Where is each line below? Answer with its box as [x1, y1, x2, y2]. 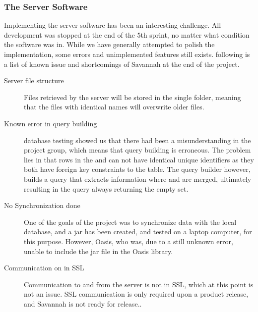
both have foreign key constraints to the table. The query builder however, [24, 164, 251, 174]
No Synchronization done [4, 200, 80, 210]
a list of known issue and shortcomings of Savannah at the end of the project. [4, 58, 240, 69]
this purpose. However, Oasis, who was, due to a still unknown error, [24, 236, 233, 246]
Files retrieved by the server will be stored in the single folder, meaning [24, 92, 241, 102]
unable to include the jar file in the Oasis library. [24, 246, 173, 256]
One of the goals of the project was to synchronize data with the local [24, 216, 237, 227]
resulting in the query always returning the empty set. [24, 183, 189, 194]
